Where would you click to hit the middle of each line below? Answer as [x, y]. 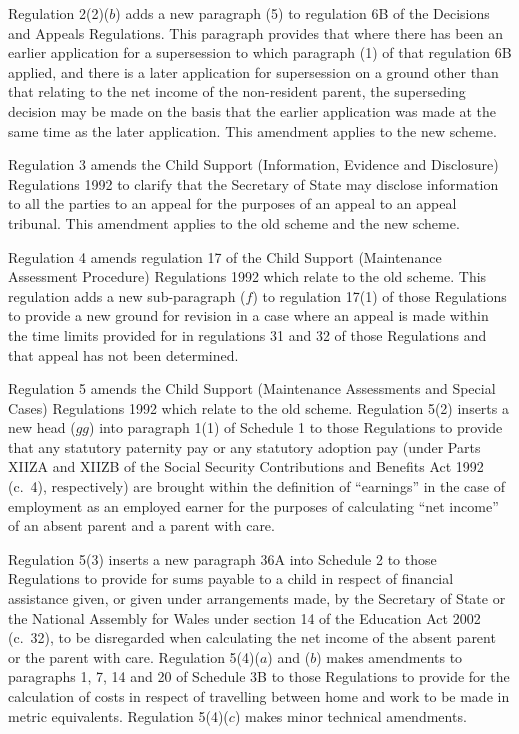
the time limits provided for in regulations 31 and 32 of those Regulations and [247, 334]
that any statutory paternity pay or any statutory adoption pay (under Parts [244, 446]
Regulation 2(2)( [59, 13]
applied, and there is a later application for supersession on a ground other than [253, 71]
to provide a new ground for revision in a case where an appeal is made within [248, 315]
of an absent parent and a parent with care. [141, 525]
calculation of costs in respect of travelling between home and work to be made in [259, 696]
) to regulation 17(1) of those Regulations [379, 295]
